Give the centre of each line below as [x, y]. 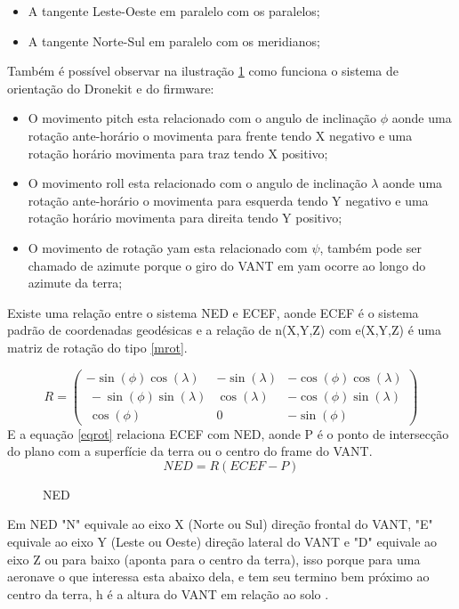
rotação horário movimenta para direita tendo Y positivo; [185, 218]
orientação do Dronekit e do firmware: [111, 88]
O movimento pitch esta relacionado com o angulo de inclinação [202, 118]
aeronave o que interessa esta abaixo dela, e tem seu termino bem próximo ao [218, 577]
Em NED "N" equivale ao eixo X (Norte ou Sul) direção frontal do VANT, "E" [220, 524]
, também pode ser [370, 247]
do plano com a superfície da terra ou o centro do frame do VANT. [190, 451]
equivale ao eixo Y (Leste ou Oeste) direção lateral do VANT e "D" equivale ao [222, 542]
